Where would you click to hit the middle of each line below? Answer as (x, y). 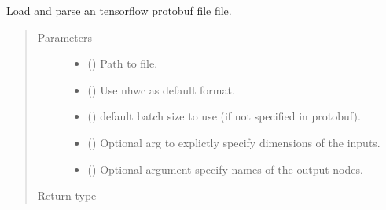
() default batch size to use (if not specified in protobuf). (224, 116)
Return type (67, 195)
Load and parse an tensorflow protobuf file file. (119, 10)
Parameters (64, 37)
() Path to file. (123, 63)
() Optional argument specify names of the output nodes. (225, 169)
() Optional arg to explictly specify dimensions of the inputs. (234, 142)
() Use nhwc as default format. (161, 89)
